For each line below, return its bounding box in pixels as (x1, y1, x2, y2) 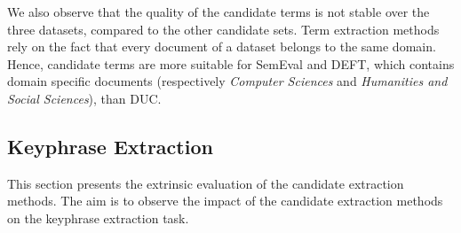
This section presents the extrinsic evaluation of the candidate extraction (7, 174, 404, 192)
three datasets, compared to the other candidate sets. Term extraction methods (7, 19, 440, 38)
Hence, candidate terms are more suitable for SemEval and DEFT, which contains (7, 54, 455, 73)
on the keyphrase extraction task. (7, 208, 189, 227)
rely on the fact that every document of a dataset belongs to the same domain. (7, 37, 436, 56)
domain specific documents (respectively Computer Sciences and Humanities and (7, 72, 448, 90)
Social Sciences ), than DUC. (7, 89, 162, 107)
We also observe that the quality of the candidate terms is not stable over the (7, 3, 430, 20)
